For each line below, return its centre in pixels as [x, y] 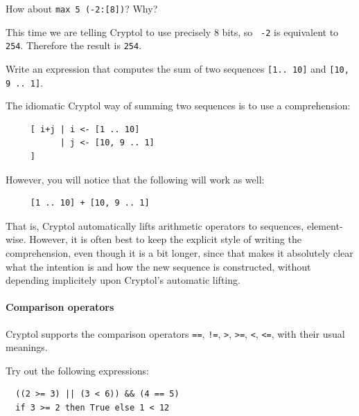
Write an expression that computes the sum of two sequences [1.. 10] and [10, [177, 68]
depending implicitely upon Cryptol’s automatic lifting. [123, 280]
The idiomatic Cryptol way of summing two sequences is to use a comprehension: [178, 106]
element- [325, 225]
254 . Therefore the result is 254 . [74, 45]
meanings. [27, 347]
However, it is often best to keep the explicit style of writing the [165, 239]
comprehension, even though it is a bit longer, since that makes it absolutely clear [179, 253]
